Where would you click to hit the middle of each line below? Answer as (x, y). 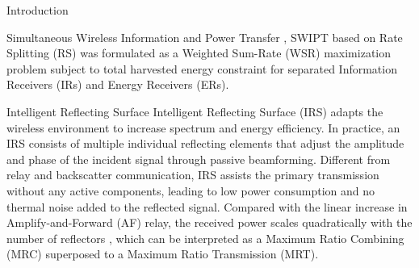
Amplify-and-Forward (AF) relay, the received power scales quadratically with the (209, 222)
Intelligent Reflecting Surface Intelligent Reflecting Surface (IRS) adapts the (195, 111)
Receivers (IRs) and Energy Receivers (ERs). (118, 84)
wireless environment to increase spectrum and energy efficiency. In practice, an (203, 127)
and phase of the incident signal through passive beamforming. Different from (199, 159)
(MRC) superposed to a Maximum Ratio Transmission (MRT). (163, 254)
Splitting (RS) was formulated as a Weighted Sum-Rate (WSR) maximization (199, 53)
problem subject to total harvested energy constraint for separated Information (202, 68)
